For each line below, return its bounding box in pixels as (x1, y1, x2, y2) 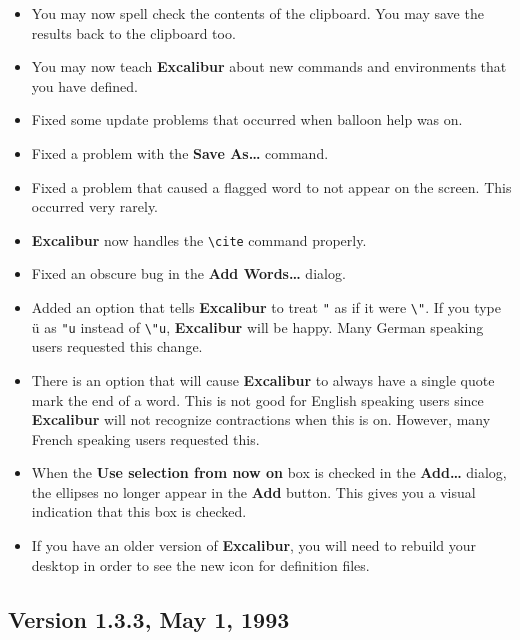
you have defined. (31, 75, 138, 96)
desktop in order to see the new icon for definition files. (31, 554, 370, 575)
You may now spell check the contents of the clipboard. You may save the (31, 3, 484, 23)
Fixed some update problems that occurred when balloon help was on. (31, 109, 463, 130)
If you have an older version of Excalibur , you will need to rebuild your (31, 535, 477, 556)
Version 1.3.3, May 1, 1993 (8, 603, 290, 634)
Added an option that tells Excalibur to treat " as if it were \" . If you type (31, 297, 502, 317)
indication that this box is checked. (31, 501, 247, 522)
